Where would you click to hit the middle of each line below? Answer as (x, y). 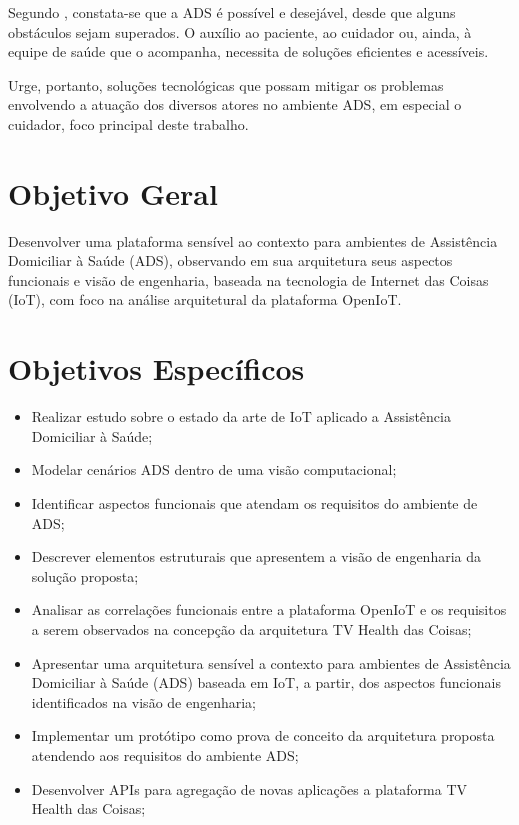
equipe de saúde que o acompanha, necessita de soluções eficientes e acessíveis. (248, 51)
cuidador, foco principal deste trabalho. (128, 123)
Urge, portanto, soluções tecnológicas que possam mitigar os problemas (226, 84)
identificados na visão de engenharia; (144, 701)
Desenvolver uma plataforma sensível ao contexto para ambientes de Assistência (253, 240)
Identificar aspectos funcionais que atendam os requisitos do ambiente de (254, 502)
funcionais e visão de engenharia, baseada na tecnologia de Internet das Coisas (248, 279)
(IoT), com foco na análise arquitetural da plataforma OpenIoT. (205, 299)
